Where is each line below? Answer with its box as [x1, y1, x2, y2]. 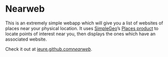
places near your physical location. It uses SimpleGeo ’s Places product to [5, 25, 159, 31]
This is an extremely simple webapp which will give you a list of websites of [5, 20, 163, 26]
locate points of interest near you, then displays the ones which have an [5, 31, 156, 37]
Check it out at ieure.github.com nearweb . [5, 46, 92, 52]
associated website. [5, 36, 47, 42]
